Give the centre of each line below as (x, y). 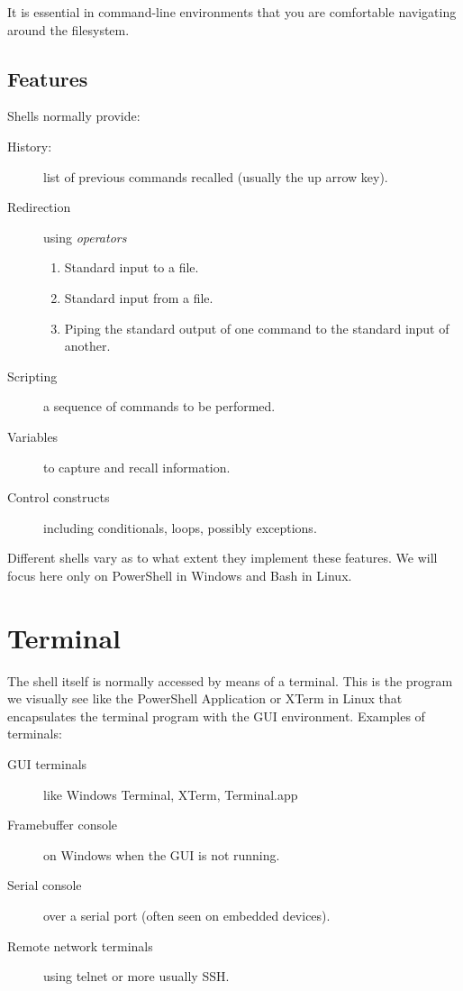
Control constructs (59, 497)
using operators (85, 237)
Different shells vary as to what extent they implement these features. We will (222, 558)
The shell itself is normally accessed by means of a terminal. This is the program (230, 680)
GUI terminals (47, 763)
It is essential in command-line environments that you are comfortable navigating (232, 12)
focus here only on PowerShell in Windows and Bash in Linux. (180, 575)
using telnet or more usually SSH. (136, 976)
